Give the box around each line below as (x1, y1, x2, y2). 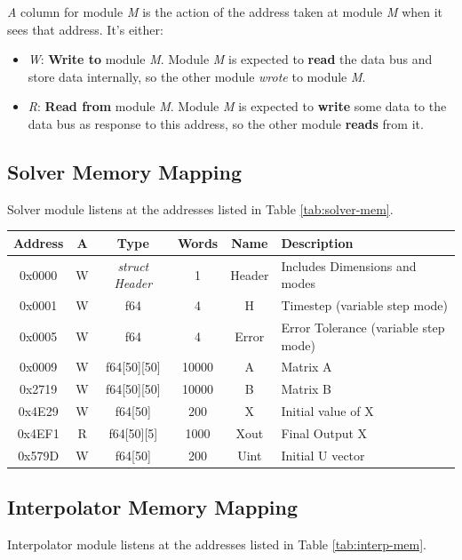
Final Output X (281, 423, 368, 442)
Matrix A (281, 357, 332, 376)
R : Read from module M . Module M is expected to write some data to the (28, 97, 447, 116)
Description (281, 233, 354, 252)
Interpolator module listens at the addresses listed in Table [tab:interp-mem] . (7, 535, 426, 554)
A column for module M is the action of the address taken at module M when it (7, 3, 443, 20)
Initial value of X (281, 402, 374, 420)
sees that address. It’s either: (7, 20, 163, 38)
